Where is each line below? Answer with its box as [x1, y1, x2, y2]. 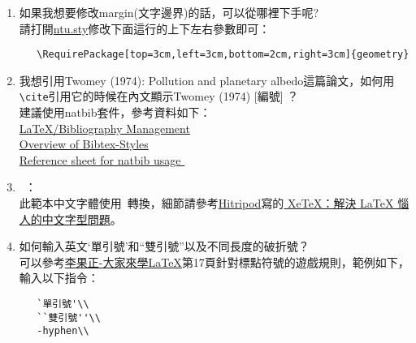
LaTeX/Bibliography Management [19, 119, 190, 136]
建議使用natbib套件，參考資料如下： [19, 104, 211, 121]
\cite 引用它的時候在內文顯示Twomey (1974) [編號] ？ [19, 88, 299, 105]
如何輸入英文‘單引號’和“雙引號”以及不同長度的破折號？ [19, 238, 310, 255]
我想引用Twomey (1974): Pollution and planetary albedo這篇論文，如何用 [19, 71, 395, 88]
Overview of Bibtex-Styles [19, 135, 149, 152]
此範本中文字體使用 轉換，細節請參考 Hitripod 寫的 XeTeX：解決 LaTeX [19, 195, 394, 212]
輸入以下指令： [19, 269, 99, 286]
